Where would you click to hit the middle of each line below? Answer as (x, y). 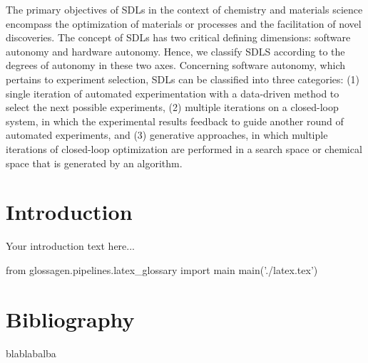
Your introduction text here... (70, 246)
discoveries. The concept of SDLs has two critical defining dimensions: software (178, 37)
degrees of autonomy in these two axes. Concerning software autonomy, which (175, 65)
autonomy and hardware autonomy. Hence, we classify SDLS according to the (175, 51)
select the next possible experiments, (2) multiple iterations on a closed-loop (172, 107)
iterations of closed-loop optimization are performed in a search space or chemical (184, 148)
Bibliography (70, 319)
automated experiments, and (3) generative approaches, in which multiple (167, 135)
